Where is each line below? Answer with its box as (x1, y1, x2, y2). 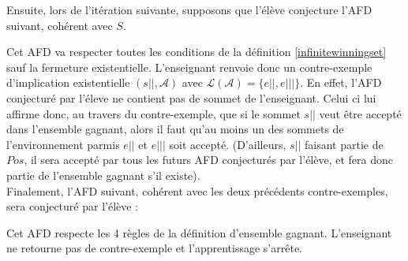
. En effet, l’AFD (300, 74, 382, 91)
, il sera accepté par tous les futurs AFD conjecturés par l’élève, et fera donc (24, 151, 394, 168)
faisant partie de (304, 136, 384, 152)
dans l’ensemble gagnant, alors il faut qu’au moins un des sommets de (6, 121, 344, 137)
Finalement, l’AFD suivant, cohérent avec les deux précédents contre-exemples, (6, 182, 388, 199)
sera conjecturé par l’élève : (6, 198, 139, 214)
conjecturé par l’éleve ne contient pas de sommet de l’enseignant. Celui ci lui (6, 89, 376, 106)
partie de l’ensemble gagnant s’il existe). (6, 166, 200, 183)
